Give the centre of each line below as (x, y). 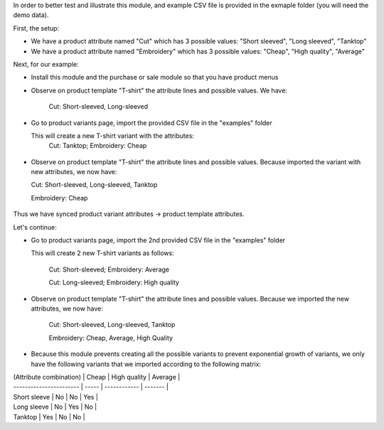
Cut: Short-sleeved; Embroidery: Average (109, 269)
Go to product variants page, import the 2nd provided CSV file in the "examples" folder (158, 240)
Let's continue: (35, 227)
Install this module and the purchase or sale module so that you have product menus (155, 77)
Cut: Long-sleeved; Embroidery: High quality (114, 283)
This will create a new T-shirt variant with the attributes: (113, 136)
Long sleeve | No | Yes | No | (55, 407)
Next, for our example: (46, 64)
